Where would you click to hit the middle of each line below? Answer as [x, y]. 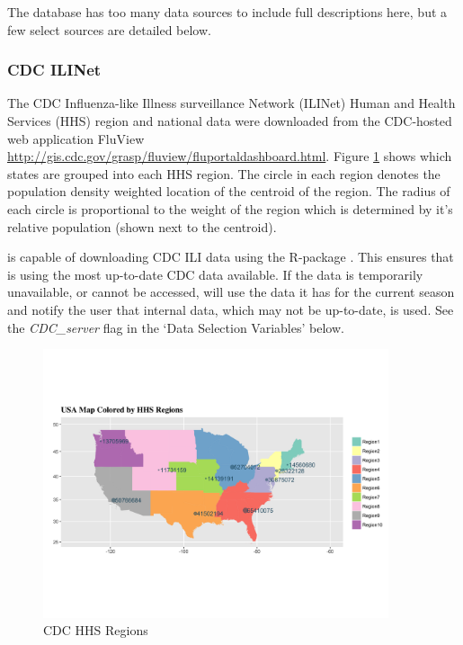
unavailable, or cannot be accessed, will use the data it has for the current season [231, 292]
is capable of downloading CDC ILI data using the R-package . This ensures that [231, 257]
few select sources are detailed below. [109, 29]
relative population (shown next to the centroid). [142, 226]
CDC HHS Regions [96, 630]
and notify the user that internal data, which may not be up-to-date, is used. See [231, 309]
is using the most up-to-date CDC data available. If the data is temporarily [215, 274]
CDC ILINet [54, 70]
